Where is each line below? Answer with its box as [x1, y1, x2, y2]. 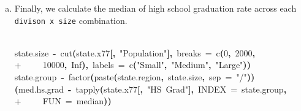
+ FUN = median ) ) [14, 94, 112, 107]
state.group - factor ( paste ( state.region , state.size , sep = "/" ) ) [14, 71, 255, 83]
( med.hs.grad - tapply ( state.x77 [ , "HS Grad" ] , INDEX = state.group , [14, 82, 287, 95]
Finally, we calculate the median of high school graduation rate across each [14, 2, 297, 14]
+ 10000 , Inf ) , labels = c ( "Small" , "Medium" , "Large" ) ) [14, 58, 251, 71]
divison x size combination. [14, 13, 128, 26]
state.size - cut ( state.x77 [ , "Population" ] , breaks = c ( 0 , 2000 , [14, 46, 255, 59]
